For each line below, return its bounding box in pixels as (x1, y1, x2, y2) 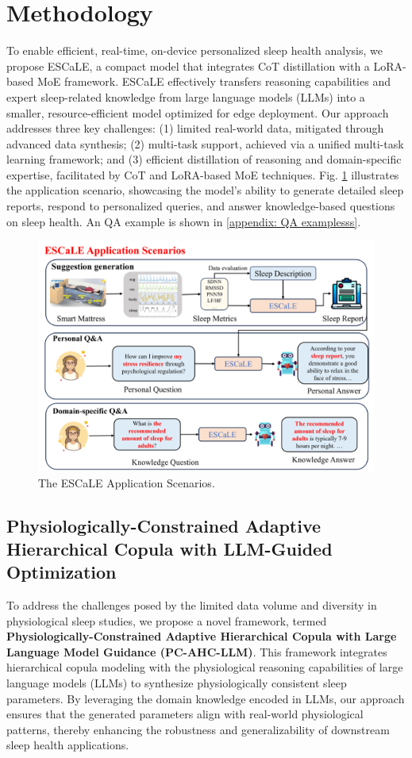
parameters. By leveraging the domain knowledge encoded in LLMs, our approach (6, 690, 405, 706)
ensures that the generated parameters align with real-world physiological (6, 706, 364, 722)
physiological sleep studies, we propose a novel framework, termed (6, 612, 327, 629)
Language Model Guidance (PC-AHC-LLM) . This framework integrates (6, 643, 387, 660)
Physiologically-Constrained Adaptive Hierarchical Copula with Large (6, 628, 397, 644)
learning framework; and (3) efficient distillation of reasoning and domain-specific (6, 151, 402, 167)
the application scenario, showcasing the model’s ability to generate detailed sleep (6, 182, 404, 198)
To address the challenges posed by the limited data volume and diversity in (6, 597, 377, 614)
